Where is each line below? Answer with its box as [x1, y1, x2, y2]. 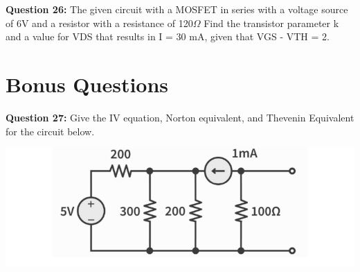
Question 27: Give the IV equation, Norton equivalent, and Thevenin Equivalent [6, 110, 354, 124]
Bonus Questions [6, 69, 169, 98]
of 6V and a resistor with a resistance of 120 [6, 15, 193, 30]
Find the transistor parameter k [204, 15, 339, 30]
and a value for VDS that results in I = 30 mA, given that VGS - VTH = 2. [6, 29, 330, 44]
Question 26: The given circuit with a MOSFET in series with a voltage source [6, 2, 348, 16]
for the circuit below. [6, 124, 95, 138]
